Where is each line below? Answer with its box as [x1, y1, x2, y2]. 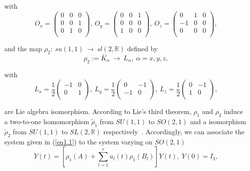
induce [223, 106, 243, 116]
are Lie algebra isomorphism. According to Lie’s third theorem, [4, 106, 191, 116]
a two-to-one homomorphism [4, 116, 89, 126]
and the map [4, 43, 42, 53]
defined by [127, 43, 158, 53]
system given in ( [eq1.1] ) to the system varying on [4, 136, 153, 146]
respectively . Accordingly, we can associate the [103, 126, 245, 136]
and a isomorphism [190, 116, 246, 126]
